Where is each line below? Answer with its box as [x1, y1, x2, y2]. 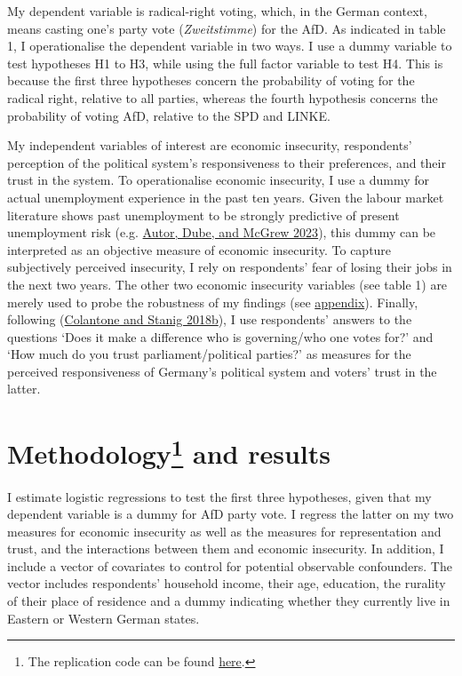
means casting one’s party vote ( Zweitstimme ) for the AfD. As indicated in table [7, 19, 446, 37]
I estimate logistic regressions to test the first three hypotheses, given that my [7, 487, 432, 505]
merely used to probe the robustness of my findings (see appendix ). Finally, [7, 292, 418, 311]
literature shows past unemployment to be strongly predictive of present [7, 205, 400, 224]
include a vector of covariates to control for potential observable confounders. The [7, 556, 452, 575]
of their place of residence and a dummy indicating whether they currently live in [7, 592, 450, 610]
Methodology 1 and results [7, 432, 331, 472]
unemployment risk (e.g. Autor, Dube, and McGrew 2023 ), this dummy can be [7, 223, 436, 242]
